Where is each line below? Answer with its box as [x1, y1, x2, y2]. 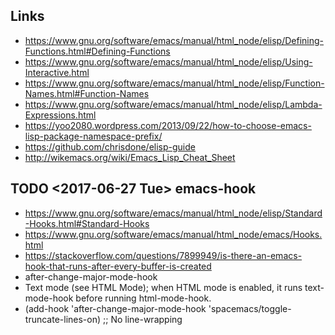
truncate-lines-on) [24, 313, 102, 325]
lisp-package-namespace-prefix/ [24, 130, 163, 142]
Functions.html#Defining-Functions [24, 45, 171, 57]
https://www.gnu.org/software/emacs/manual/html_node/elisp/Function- [24, 77, 325, 89]
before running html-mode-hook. [75, 292, 212, 304]
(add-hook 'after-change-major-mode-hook [24, 302, 207, 314]
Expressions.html [24, 109, 97, 121]
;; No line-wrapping [102, 313, 183, 325]
